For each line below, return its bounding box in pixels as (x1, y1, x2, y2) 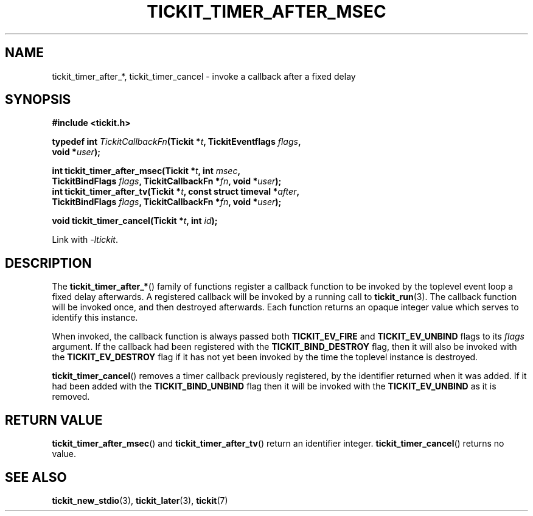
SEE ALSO (5, 469, 67, 485)
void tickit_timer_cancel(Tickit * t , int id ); (52, 215, 218, 226)
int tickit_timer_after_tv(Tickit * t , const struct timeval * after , (52, 186, 300, 197)
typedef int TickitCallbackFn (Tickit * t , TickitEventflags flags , (52, 136, 301, 147)
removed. (52, 391, 90, 402)
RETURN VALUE (5, 412, 103, 428)
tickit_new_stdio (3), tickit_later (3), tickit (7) (52, 495, 228, 506)
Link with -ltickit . (52, 234, 119, 245)
